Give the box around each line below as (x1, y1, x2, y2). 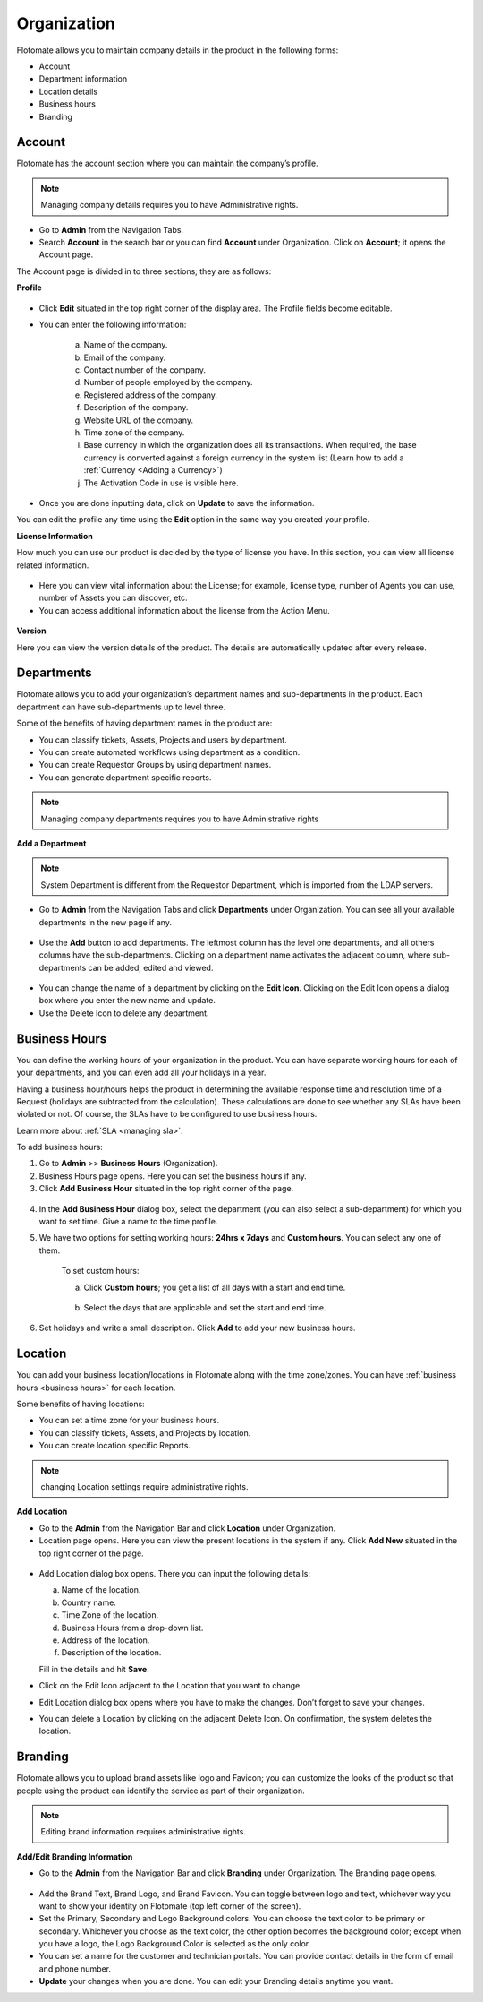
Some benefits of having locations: (16, 1398, 145, 1410)
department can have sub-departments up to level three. (16, 701, 226, 712)
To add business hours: (16, 1142, 103, 1153)
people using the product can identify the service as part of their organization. (16, 1785, 305, 1796)
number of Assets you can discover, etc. (38, 592, 188, 604)
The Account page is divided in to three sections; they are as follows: (16, 265, 272, 277)
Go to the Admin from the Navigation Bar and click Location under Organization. (38, 1523, 336, 1534)
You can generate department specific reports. (38, 771, 212, 783)
